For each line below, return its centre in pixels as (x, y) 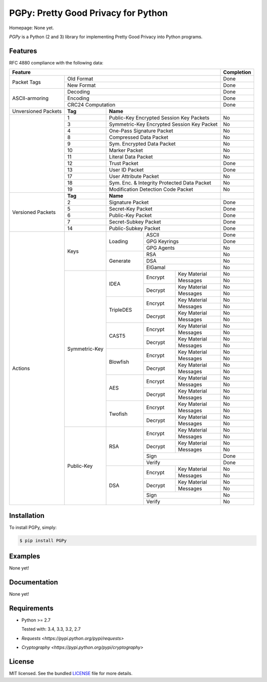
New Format (81, 85)
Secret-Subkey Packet (135, 222)
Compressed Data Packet (139, 137)
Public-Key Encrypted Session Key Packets (159, 118)
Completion (237, 72)
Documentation (34, 582)
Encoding (78, 98)
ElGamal (156, 268)
